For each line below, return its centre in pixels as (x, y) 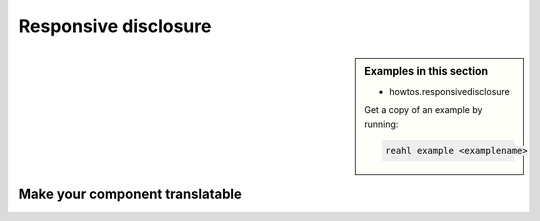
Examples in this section (426, 71)
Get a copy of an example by (423, 110)
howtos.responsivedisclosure (449, 91)
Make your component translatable (130, 193)
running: (381, 124)
